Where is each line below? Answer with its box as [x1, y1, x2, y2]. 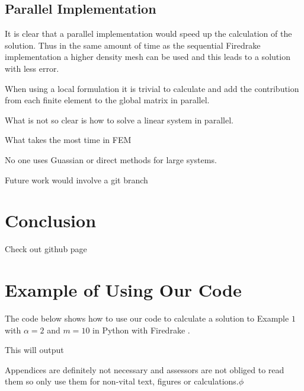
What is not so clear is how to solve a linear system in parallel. [5, 113, 233, 126]
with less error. [5, 62, 59, 74]
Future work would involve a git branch [5, 173, 148, 186]
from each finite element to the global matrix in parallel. [5, 94, 210, 106]
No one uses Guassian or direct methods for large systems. [5, 153, 217, 166]
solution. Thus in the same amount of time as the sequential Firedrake [5, 39, 261, 51]
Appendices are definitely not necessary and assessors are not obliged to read [5, 363, 284, 376]
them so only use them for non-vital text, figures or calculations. [5, 375, 239, 387]
